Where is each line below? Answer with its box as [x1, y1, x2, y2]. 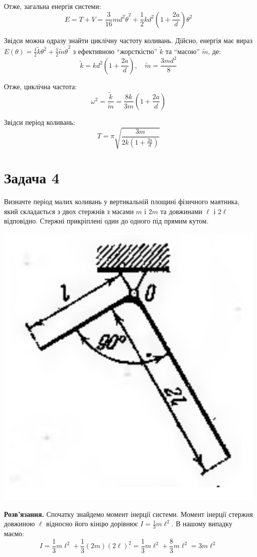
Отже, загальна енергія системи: [4, 1, 101, 11]
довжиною [4, 518, 35, 529]
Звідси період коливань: [4, 116, 75, 127]
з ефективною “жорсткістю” [73, 46, 158, 56]
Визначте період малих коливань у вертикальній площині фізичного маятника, [4, 196, 240, 207]
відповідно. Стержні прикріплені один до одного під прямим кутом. [4, 216, 209, 226]
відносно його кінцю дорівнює [46, 518, 138, 529]
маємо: [4, 528, 24, 539]
